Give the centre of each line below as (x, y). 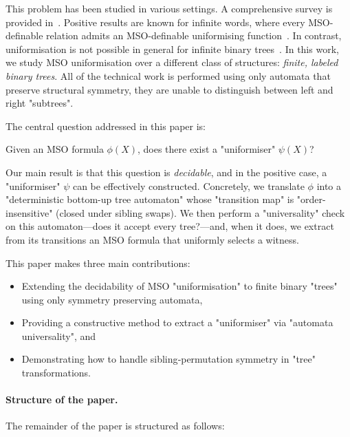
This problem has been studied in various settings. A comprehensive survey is (169, 8)
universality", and (59, 335)
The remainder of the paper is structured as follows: (115, 426)
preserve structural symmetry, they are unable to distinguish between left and (169, 89)
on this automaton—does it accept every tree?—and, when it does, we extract (170, 226)
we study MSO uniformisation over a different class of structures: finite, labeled (172, 62)
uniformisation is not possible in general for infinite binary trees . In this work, (172, 49)
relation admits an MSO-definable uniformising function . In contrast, (194, 35)
